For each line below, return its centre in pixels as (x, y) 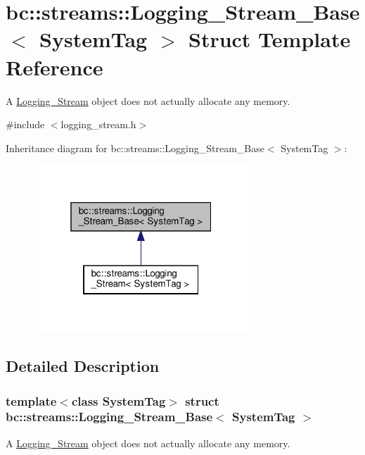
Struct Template (269, 39)
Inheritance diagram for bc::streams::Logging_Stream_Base (135, 148)
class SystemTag (119, 400)
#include (25, 124)
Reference (55, 67)
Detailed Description (83, 366)
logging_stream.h (98, 124)
